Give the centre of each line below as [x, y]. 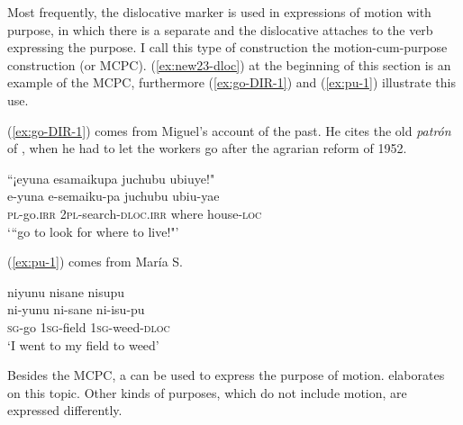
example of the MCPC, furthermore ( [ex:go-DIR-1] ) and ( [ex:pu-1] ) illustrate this [231, 82]
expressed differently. [65, 410]
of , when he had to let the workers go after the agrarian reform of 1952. [207, 148]
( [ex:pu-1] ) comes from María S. [95, 262]
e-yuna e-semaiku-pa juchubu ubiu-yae [113, 196]
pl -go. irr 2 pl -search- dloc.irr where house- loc [135, 213]
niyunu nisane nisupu [66, 291]
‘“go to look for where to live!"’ [93, 231]
